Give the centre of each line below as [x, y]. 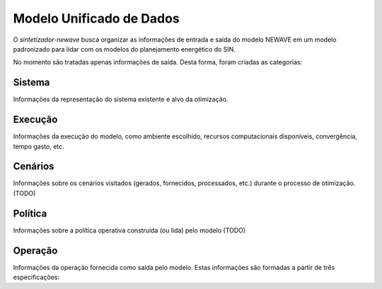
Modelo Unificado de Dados [96, 18]
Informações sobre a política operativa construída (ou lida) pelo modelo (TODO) [129, 230]
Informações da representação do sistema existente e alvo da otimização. [121, 100]
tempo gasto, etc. [39, 146]
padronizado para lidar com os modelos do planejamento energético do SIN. [125, 49]
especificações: [36, 277]
